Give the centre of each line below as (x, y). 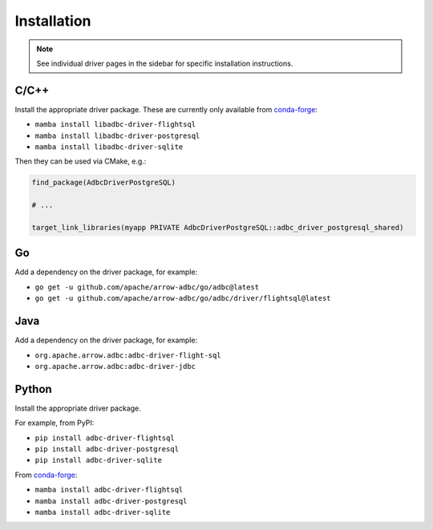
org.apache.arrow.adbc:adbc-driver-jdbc (115, 366)
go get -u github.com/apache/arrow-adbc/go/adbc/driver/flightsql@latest (183, 298)
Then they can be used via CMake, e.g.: (81, 161)
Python (33, 389)
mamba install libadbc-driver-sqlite (109, 147)
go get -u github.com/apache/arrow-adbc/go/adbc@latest (147, 287)
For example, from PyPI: (55, 423)
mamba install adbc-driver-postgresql (111, 501)
